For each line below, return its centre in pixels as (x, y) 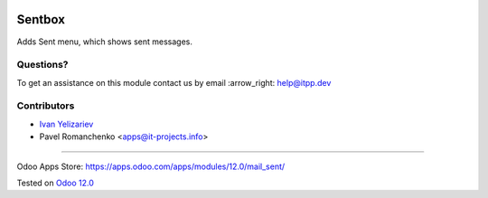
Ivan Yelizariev (66, 124)
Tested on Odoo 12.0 (55, 183)
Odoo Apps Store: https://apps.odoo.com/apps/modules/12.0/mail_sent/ (151, 166)
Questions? (42, 65)
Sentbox (41, 19)
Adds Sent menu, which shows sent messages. (105, 42)
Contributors (46, 106)
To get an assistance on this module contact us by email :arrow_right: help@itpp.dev (174, 82)
